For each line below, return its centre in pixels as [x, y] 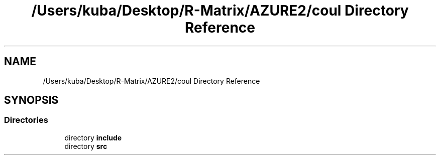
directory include [93, 137]
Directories [26, 120]
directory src [86, 146]
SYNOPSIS [31, 100]
